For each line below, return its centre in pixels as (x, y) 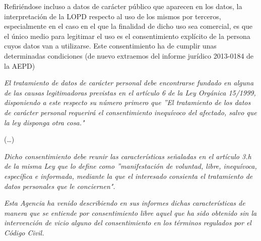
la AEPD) (20, 65)
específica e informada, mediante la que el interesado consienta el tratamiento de (128, 176)
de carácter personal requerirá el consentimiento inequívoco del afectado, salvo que (130, 112)
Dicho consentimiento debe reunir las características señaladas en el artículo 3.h (128, 156)
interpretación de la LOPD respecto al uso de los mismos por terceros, (113, 16)
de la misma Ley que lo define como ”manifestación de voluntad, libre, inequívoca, (130, 166)
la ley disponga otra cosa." (44, 122)
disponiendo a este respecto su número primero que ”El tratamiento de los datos (127, 102)
